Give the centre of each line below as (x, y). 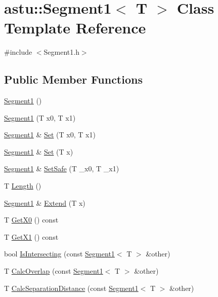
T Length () (23, 186)
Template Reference (75, 28)
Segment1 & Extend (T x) (45, 202)
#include (18, 52)
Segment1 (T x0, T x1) (40, 117)
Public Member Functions (73, 79)
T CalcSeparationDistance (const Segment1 (71, 288)
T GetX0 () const (31, 220)
